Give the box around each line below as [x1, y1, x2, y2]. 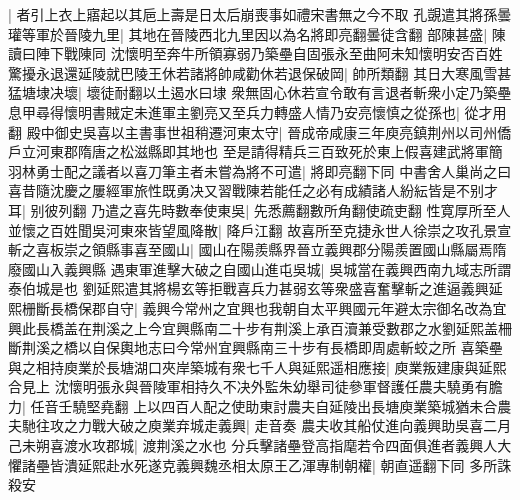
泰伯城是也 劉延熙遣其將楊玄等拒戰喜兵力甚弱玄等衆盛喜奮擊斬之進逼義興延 [8, 278, 503, 299]
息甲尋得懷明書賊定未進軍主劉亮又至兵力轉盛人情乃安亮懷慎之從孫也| [8, 101, 460, 122]
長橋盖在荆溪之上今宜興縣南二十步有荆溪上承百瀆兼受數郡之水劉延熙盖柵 [35, 317, 512, 338]
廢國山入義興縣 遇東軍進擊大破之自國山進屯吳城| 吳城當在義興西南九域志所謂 [8, 258, 512, 279]
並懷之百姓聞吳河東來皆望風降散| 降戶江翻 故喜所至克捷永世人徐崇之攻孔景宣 [8, 219, 512, 240]
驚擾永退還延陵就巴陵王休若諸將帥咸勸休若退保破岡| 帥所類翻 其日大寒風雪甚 [8, 62, 512, 83]
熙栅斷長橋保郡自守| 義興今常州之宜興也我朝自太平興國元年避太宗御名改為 [8, 297, 493, 318]
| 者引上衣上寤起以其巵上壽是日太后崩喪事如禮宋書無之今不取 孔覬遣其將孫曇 [8, 4, 512, 24]
